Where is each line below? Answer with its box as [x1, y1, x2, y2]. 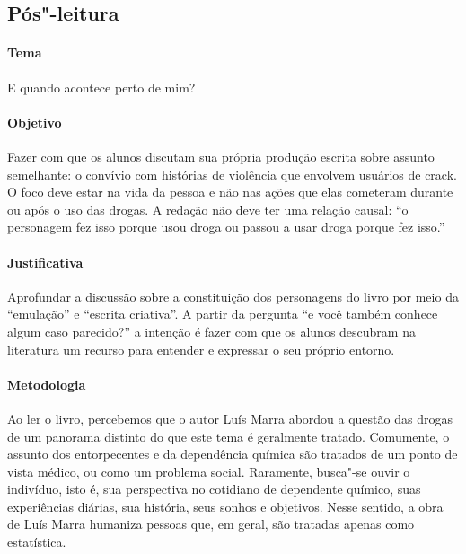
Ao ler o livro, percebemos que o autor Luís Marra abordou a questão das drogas [7, 409, 453, 427]
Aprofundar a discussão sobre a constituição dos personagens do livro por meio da [7, 286, 459, 305]
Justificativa [7, 252, 84, 271]
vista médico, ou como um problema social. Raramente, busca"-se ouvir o [7, 462, 410, 480]
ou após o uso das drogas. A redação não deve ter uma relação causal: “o [7, 199, 409, 218]
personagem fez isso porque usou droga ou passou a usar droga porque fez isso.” [7, 217, 445, 236]
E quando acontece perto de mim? [7, 77, 196, 96]
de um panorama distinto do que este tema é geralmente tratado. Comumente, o [7, 426, 450, 445]
